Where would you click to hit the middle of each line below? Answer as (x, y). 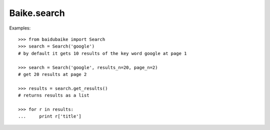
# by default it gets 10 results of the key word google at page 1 (102, 53)
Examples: (20, 28)
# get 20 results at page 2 (52, 74)
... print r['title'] (50, 116)
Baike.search (37, 13)
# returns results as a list (54, 95)
